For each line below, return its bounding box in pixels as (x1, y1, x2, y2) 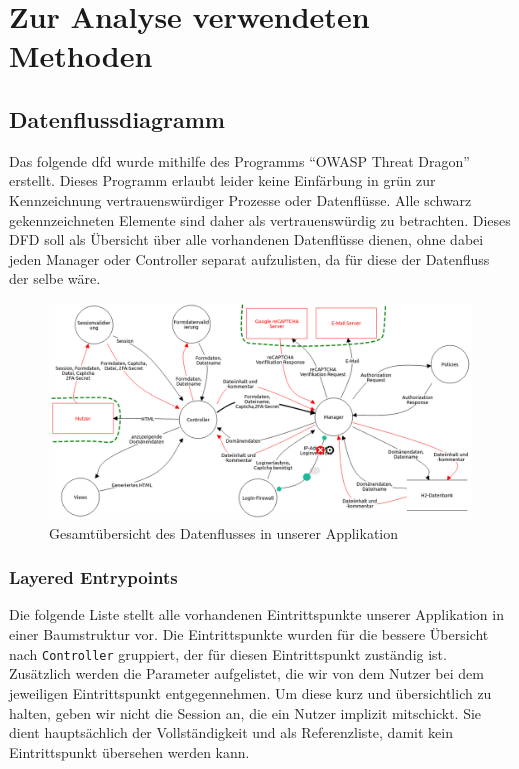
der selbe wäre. (9, 268, 101, 289)
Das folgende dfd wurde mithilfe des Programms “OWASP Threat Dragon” (9, 150, 470, 171)
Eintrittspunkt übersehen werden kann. (9, 741, 250, 762)
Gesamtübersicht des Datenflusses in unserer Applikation (49, 522, 399, 543)
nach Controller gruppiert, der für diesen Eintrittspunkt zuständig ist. (9, 643, 447, 664)
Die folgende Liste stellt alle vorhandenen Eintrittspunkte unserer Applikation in (9, 604, 504, 625)
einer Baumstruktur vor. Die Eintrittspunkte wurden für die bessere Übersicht (9, 624, 489, 645)
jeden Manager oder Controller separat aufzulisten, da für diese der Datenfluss (9, 248, 490, 269)
